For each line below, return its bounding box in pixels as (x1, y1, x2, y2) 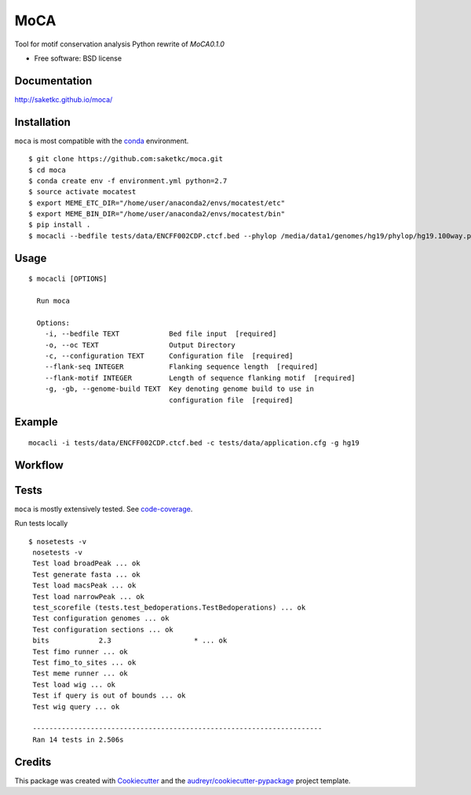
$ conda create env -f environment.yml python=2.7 (28, 176, 228, 185)
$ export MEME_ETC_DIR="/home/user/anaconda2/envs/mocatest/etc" (28, 198, 286, 208)
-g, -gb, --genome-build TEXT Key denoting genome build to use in (44, 385, 314, 393)
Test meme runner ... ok (32, 669, 129, 678)
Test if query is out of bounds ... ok (32, 691, 186, 700)
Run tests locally (14, 519, 68, 528)
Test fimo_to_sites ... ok (32, 657, 137, 667)
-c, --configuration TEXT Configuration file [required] (44, 351, 294, 361)
